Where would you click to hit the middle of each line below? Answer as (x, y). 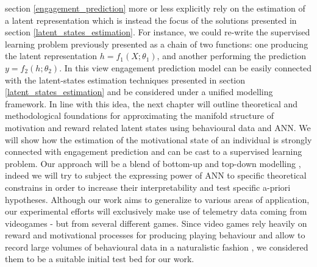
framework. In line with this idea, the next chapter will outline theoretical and (151, 103)
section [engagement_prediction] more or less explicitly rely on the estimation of (155, 8)
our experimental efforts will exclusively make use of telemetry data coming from (156, 211)
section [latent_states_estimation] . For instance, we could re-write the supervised (158, 32)
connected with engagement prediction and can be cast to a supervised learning (154, 151)
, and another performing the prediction (232, 56)
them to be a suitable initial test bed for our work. (100, 259)
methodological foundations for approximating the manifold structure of (139, 116)
